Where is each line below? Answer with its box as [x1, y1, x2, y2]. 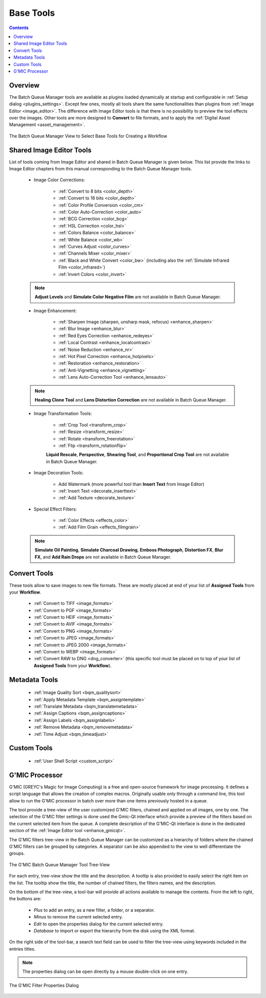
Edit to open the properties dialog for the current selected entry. [33, 921, 164, 927]
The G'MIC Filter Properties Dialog [9, 982, 79, 988]
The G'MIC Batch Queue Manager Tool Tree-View [9, 862, 110, 868]
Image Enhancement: [33, 308, 77, 314]
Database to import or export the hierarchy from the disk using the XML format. [33, 927, 196, 933]
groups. [9, 850, 25, 856]
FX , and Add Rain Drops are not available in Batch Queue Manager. [34, 554, 171, 560]
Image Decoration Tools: [33, 470, 84, 476]
